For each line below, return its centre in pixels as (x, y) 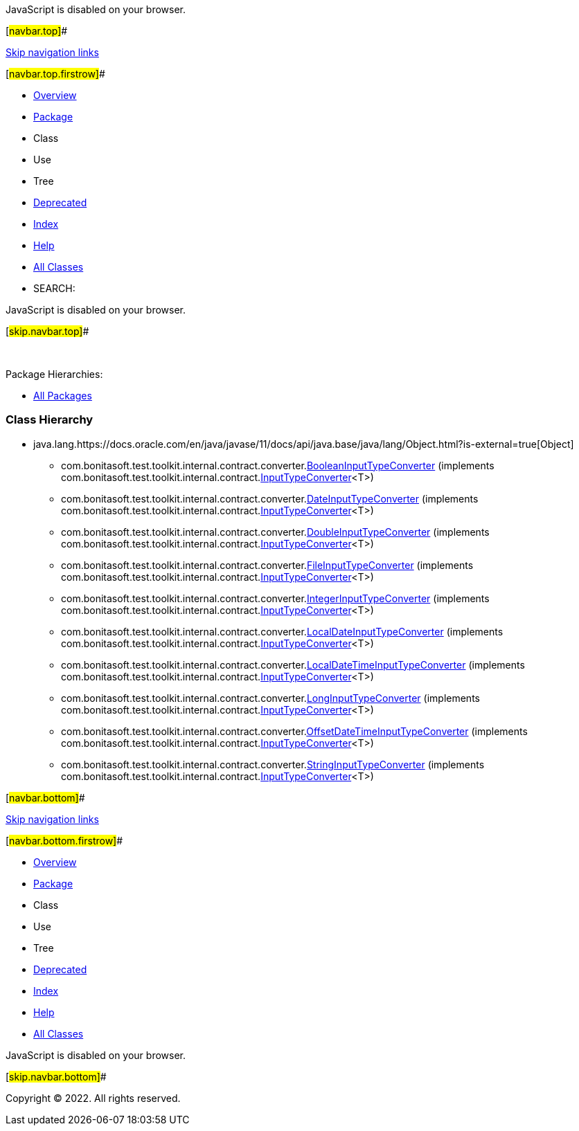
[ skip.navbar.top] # (47, 331)
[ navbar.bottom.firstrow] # (64, 840)
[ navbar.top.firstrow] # (55, 74)
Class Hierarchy (50, 420)
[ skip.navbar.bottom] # (56, 1076)
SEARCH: (54, 288)
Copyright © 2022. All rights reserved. (93, 1098)
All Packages (63, 396)
